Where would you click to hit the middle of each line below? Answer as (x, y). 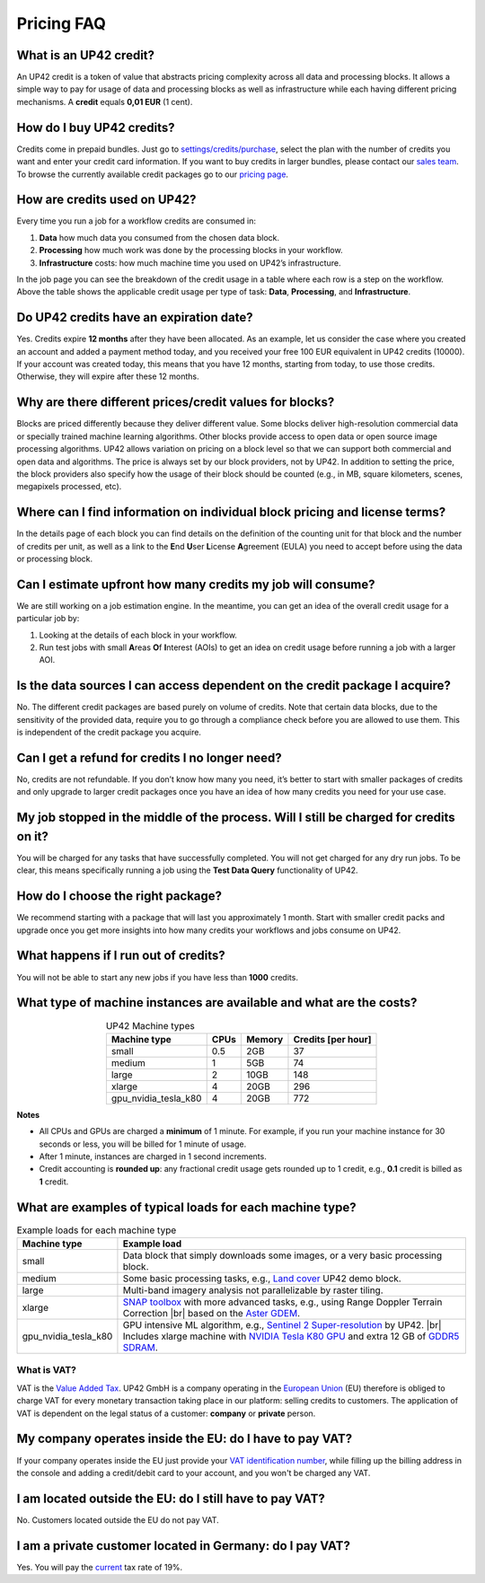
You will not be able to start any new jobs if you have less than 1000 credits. (157, 977)
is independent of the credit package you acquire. (109, 733)
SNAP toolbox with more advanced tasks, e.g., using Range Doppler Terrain (282, 1302)
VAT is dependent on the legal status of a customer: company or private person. (166, 1413)
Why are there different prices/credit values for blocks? (176, 403)
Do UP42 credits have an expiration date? (135, 317)
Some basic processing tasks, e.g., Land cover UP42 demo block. (262, 1279)
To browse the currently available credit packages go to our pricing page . (153, 174)
